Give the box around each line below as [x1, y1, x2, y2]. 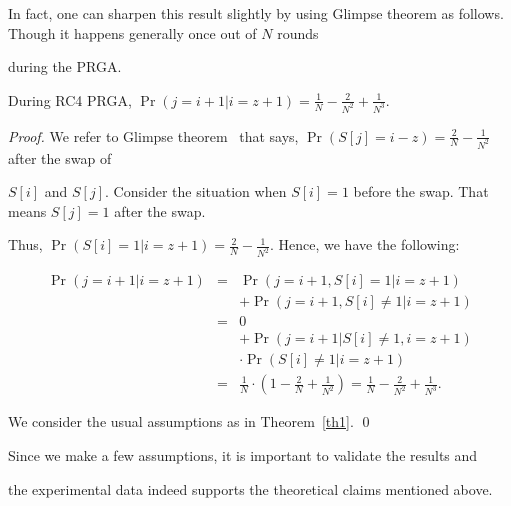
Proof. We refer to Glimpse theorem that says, [8, 125, 299, 146]
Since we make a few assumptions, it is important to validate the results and [8, 444, 478, 465]
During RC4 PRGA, [8, 89, 132, 110]
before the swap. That [353, 181, 489, 202]
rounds [277, 22, 319, 43]
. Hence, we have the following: [269, 234, 460, 255]
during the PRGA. [8, 56, 122, 77]
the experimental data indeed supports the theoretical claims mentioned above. [8, 478, 493, 499]
